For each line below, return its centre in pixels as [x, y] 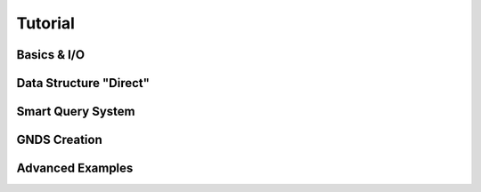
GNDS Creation [59, 140]
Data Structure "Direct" [83, 83]
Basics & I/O [50, 55]
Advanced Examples [75, 168]
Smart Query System [76, 112]
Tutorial [46, 23]
